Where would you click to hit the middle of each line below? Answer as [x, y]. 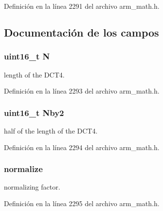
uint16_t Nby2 [34, 112]
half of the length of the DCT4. [51, 131]
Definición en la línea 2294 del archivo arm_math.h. [82, 147]
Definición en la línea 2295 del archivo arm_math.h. [82, 203]
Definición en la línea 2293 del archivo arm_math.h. [82, 91]
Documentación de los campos [81, 32]
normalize [23, 169]
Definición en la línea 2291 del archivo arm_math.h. [82, 6]
